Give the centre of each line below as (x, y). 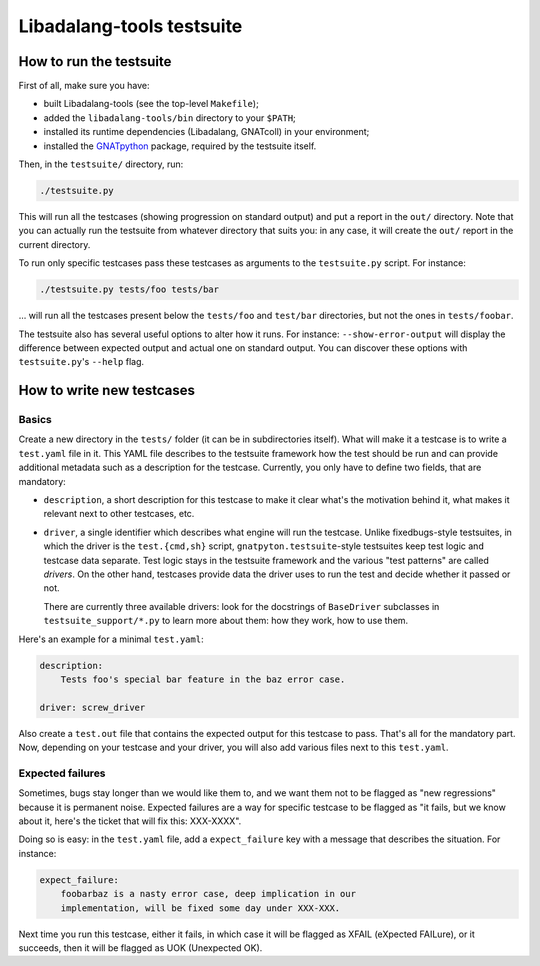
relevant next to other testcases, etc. (119, 514)
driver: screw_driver (92, 707)
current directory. (54, 244)
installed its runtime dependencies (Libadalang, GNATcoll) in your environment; (206, 132)
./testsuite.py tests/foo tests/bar (129, 289)
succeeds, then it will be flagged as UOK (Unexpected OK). (140, 947)
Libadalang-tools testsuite (130, 26)
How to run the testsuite (95, 61)
